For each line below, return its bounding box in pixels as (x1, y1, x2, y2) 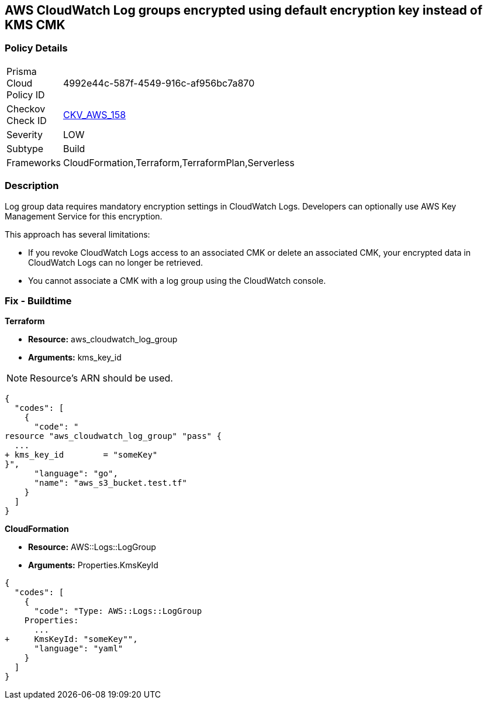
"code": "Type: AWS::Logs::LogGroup (34, 606, 202, 616)
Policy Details (5, 42, 68, 54)
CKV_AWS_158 (63, 108, 126, 121)
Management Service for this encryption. (5, 211, 163, 221)
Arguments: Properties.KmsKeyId (28, 560, 158, 571)
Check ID (6, 114, 47, 126)
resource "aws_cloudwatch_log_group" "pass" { (5, 431, 222, 441)
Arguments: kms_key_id (28, 352, 122, 363)
